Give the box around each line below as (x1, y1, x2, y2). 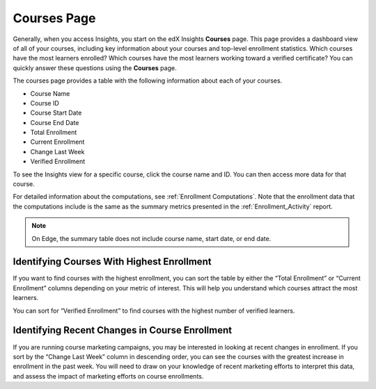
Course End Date (30, 118, 79, 126)
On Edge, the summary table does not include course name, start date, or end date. (31, 234, 272, 242)
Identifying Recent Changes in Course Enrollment (13, 324, 233, 336)
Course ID (30, 99, 59, 107)
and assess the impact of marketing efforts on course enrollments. (13, 372, 204, 380)
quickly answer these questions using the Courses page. (13, 63, 177, 72)
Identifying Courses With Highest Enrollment (13, 256, 212, 267)
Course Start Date (30, 108, 82, 117)
